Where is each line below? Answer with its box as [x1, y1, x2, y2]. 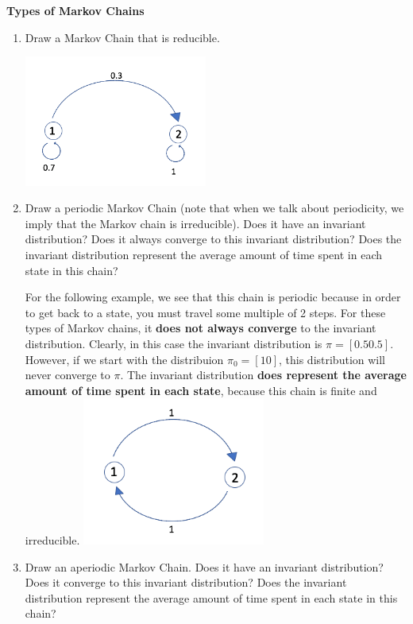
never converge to [25, 366, 110, 383]
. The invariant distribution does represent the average [120, 366, 407, 383]
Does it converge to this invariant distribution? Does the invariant [25, 574, 347, 591]
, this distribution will [279, 351, 386, 367]
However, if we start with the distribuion [25, 351, 224, 367]
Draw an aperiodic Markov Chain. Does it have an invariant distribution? [25, 558, 384, 575]
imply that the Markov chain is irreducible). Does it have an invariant [25, 215, 366, 231]
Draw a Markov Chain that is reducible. [25, 29, 220, 45]
